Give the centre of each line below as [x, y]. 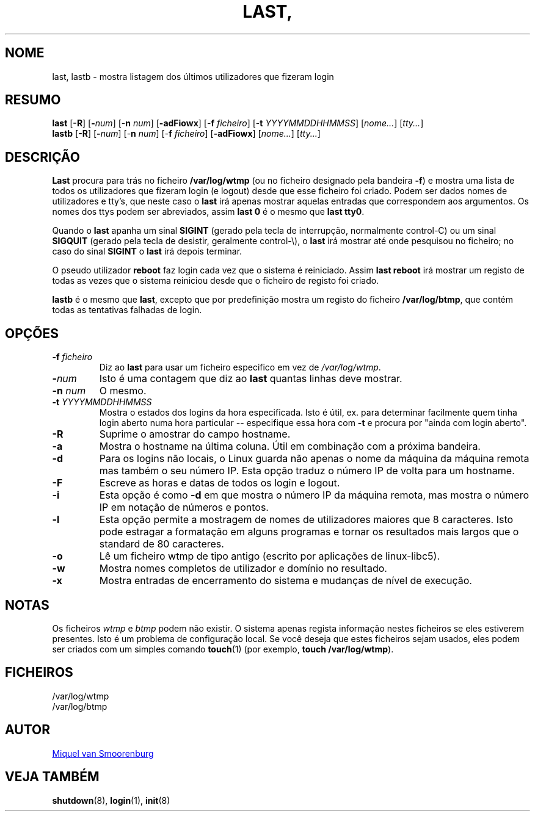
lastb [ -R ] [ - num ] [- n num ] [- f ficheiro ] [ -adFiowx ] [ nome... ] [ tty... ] [186, 134]
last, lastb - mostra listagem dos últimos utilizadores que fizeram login [193, 76]
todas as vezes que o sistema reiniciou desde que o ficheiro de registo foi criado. [216, 281]
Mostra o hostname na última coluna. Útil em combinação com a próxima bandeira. [290, 446]
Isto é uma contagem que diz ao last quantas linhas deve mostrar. [251, 379]
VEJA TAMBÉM [52, 777]
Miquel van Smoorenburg [103, 753]
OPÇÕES [32, 333]
